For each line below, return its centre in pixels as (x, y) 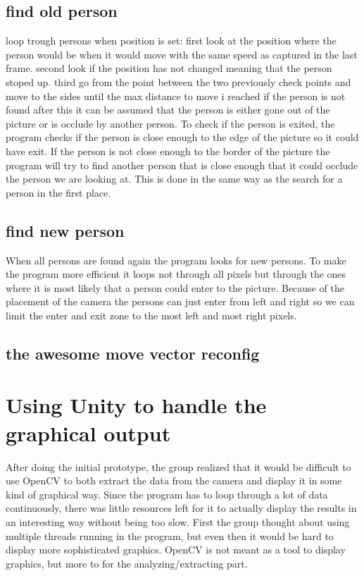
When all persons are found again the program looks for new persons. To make (176, 260)
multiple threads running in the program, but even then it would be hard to (170, 535)
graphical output (88, 433)
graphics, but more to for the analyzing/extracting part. (127, 563)
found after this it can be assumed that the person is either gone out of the (168, 110)
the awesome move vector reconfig (133, 353)
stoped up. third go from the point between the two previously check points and (178, 81)
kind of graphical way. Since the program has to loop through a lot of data (167, 494)
